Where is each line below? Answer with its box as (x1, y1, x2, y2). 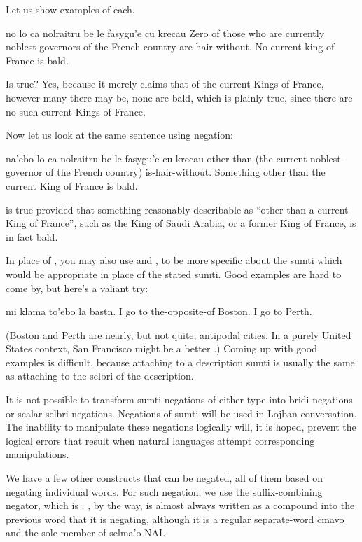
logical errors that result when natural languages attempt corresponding (6, 433, 315, 447)
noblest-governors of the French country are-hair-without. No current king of (6, 39, 335, 54)
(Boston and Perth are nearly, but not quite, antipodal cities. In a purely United (6, 327, 351, 342)
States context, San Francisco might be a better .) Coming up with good (6, 341, 317, 356)
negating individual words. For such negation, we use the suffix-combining (6, 484, 323, 499)
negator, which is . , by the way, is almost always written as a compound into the (6, 498, 355, 513)
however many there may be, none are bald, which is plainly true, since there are (6, 90, 353, 104)
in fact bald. (6, 229, 58, 244)
